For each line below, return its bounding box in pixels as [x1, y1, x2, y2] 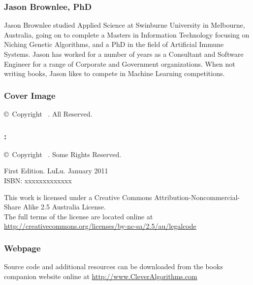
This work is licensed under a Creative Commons [4, 192, 152, 202]
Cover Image [4, 89, 56, 101]
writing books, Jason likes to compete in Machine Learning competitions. [4, 68, 225, 79]
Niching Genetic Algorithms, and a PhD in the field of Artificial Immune [4, 39, 224, 49]
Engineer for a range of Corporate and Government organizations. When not [4, 58, 235, 69]
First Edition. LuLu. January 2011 [4, 165, 108, 176]
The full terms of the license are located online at [4, 211, 153, 221]
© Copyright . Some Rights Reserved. [4, 149, 122, 159]
